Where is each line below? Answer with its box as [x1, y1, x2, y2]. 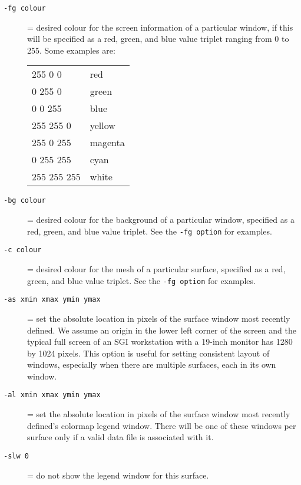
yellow [90, 118, 115, 133]
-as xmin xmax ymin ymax [4, 295, 101, 304]
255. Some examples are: [27, 44, 115, 56]
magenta [90, 136, 125, 150]
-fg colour [4, 4, 46, 12]
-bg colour [4, 196, 46, 205]
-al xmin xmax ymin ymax [4, 391, 101, 400]
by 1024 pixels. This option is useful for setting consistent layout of [27, 347, 270, 359]
